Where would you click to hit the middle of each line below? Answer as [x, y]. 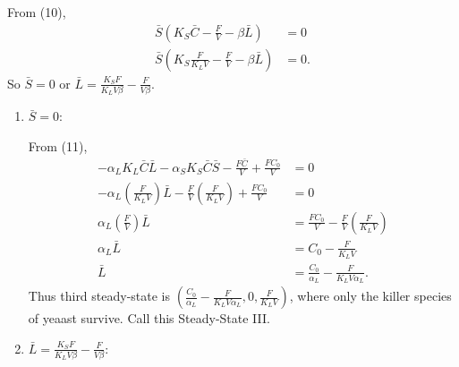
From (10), [37, 12]
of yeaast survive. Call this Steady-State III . [149, 318]
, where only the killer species [370, 296]
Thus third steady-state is [99, 296]
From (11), [58, 145]
